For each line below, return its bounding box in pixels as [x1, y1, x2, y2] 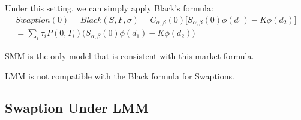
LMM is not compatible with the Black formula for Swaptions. [5, 69, 234, 82]
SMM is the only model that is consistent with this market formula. [5, 49, 254, 61]
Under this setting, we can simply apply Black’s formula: [5, 2, 213, 14]
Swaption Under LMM [5, 99, 149, 117]
